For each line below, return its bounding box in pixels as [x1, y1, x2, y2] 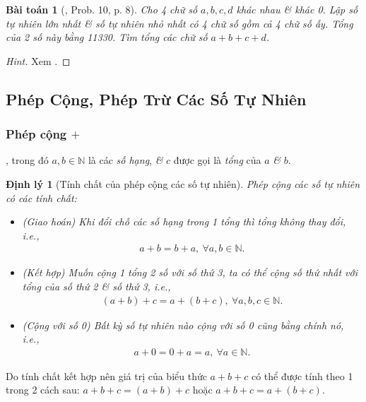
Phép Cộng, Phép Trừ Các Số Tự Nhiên [6, 88, 307, 110]
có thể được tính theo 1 [251, 368, 353, 383]
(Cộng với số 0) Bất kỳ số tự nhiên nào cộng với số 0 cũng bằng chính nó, [22, 317, 344, 332]
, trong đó [6, 153, 49, 167]
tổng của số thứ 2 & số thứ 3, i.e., [22, 278, 171, 293]
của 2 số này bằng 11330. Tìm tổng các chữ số [6, 30, 208, 45]
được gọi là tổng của [173, 153, 261, 167]
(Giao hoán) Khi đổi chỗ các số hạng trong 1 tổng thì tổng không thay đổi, [22, 214, 346, 229]
